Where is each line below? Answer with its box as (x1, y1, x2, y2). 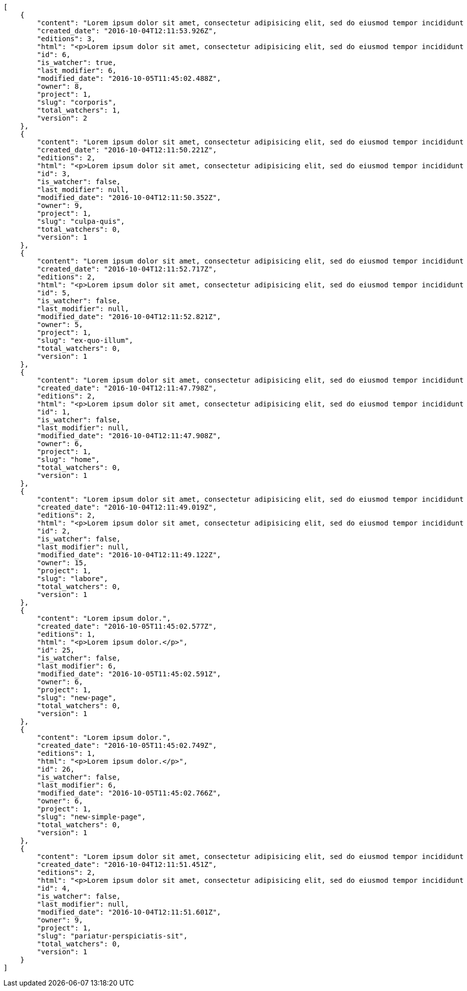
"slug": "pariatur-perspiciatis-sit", (37, 932, 188, 940)
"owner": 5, (37, 321, 83, 329)
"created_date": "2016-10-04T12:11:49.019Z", (37, 503, 217, 511)
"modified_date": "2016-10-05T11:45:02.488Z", (37, 74, 221, 82)
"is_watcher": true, (37, 59, 117, 66)
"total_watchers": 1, (37, 106, 121, 114)
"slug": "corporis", (37, 98, 117, 106)
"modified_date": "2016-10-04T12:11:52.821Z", (37, 313, 221, 321)
